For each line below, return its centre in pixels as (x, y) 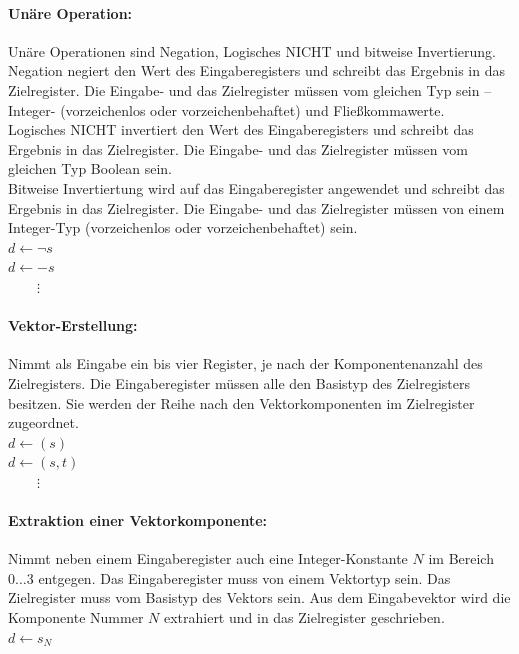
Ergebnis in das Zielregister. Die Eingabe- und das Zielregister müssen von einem (256, 207)
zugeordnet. (43, 422)
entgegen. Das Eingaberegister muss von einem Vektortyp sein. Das (244, 577)
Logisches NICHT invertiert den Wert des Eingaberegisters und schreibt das (241, 129)
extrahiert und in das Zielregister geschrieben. (304, 617)
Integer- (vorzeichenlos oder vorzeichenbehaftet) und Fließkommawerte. (226, 109)
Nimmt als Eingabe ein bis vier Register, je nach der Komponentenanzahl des (245, 363)
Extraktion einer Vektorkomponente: (138, 520)
